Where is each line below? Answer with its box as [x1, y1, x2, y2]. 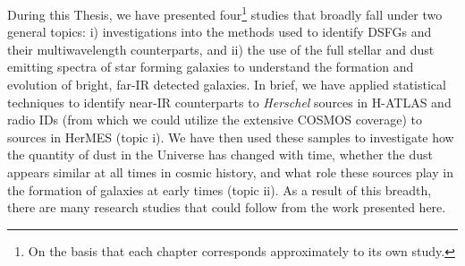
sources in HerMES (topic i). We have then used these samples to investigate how [7, 127, 454, 146]
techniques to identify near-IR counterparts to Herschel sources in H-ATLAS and [7, 92, 452, 111]
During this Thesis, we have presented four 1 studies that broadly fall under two [7, 3, 443, 23]
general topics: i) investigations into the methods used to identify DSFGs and [7, 22, 432, 41]
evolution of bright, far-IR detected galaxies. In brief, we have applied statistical [7, 75, 446, 94]
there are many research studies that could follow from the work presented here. [7, 198, 446, 217]
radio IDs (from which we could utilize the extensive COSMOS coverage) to [7, 110, 422, 129]
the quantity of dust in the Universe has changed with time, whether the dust [7, 145, 433, 164]
